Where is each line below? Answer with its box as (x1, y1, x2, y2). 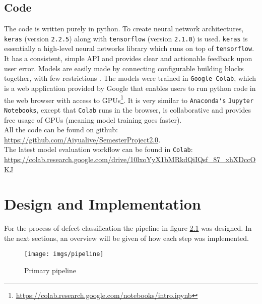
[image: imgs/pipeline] (24, 250, 104, 258)
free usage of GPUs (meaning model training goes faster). (4, 114, 182, 125)
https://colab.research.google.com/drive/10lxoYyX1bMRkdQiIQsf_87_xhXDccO (4, 154, 256, 164)
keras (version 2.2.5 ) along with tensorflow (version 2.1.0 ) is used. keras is (4, 33, 248, 43)
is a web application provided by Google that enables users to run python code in (4, 82, 256, 93)
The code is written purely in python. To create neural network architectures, (4, 23, 244, 34)
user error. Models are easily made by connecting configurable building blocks (4, 63, 244, 73)
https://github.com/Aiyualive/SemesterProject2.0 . (4, 134, 161, 144)
